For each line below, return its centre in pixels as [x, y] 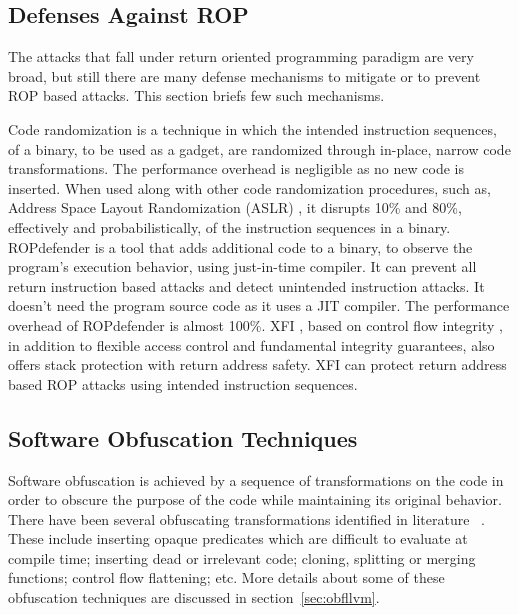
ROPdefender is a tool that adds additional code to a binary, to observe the [240, 246]
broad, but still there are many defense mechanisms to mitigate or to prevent [244, 75]
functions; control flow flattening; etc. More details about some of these [226, 577]
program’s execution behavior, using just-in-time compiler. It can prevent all [242, 266]
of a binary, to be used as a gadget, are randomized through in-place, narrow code [259, 148]
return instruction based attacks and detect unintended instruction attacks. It [246, 285]
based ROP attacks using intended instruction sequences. [183, 383]
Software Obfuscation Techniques [183, 437]
